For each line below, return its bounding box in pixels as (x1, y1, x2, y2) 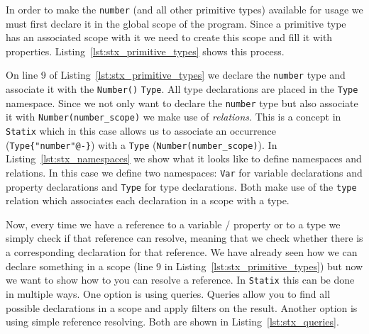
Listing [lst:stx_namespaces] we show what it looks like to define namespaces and (6, 151, 362, 166)
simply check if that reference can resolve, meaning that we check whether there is (6, 230, 363, 245)
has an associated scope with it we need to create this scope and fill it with (6, 30, 333, 45)
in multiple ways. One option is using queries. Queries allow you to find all (6, 286, 331, 301)
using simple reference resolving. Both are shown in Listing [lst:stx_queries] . (6, 314, 339, 329)
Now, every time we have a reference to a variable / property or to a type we (6, 216, 341, 231)
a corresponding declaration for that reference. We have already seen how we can (6, 245, 358, 260)
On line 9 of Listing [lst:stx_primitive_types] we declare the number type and (6, 67, 346, 82)
